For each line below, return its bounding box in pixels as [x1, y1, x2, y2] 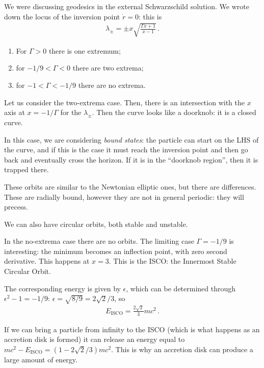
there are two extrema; [72, 62, 144, 73]
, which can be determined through [126, 283, 236, 293]
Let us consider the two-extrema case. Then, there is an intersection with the [4, 97, 245, 107]
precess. [4, 201, 28, 212]
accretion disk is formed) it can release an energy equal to [4, 334, 185, 344]
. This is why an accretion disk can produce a [111, 343, 253, 354]
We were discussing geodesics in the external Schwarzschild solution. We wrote [4, 1, 249, 11]
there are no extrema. [78, 79, 146, 90]
